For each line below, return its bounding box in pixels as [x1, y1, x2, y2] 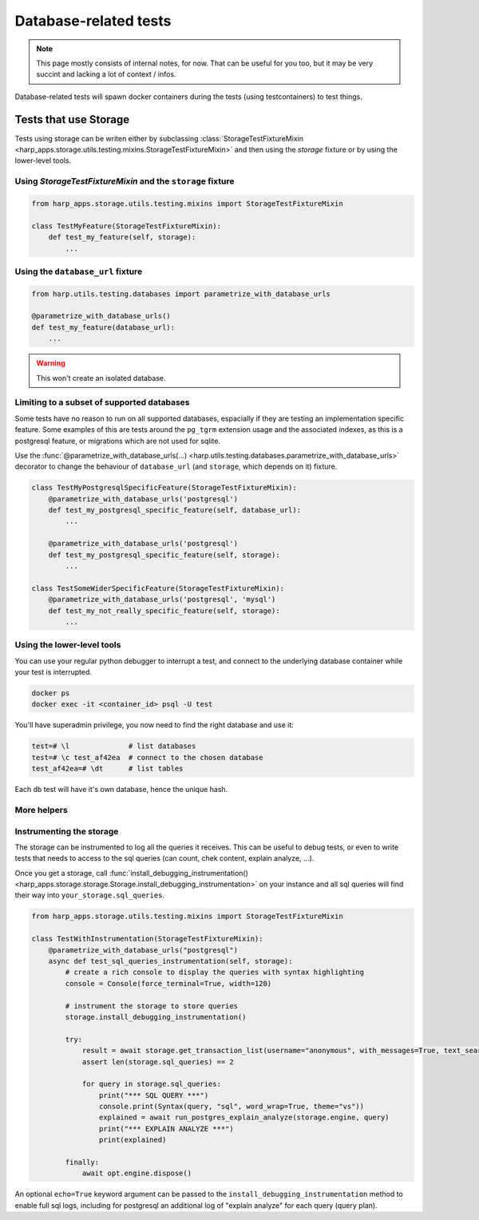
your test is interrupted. [14, 667, 92, 677]
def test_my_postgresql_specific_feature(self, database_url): [48, 505, 302, 515]
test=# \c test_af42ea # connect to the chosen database [31, 753, 263, 762]
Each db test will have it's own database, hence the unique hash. [14, 785, 228, 794]
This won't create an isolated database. [36, 373, 167, 382]
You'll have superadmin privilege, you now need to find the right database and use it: [14, 720, 295, 730]
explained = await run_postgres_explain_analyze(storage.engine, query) [98, 1113, 390, 1122]
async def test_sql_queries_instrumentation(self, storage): [48, 957, 293, 966]
